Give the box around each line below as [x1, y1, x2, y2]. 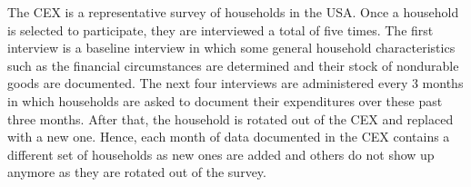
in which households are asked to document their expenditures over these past [7, 91, 443, 110]
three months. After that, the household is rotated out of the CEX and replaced [7, 109, 454, 128]
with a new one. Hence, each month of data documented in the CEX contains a [7, 127, 450, 146]
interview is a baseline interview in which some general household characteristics [7, 38, 456, 57]
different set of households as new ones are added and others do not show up [7, 144, 435, 163]
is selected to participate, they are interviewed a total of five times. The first [7, 20, 434, 39]
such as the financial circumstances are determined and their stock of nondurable [7, 55, 459, 74]
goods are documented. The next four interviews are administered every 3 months [7, 74, 464, 93]
